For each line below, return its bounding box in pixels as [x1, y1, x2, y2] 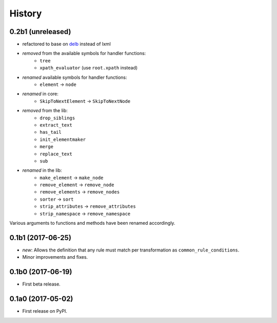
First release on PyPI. [22, 308, 68, 314]
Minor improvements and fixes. [22, 254, 88, 260]
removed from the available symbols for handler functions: [22, 50, 146, 57]
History [9, 8, 42, 19]
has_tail [39, 129, 62, 135]
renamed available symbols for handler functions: [22, 74, 127, 80]
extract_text [39, 122, 73, 128]
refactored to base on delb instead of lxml [22, 41, 111, 47]
